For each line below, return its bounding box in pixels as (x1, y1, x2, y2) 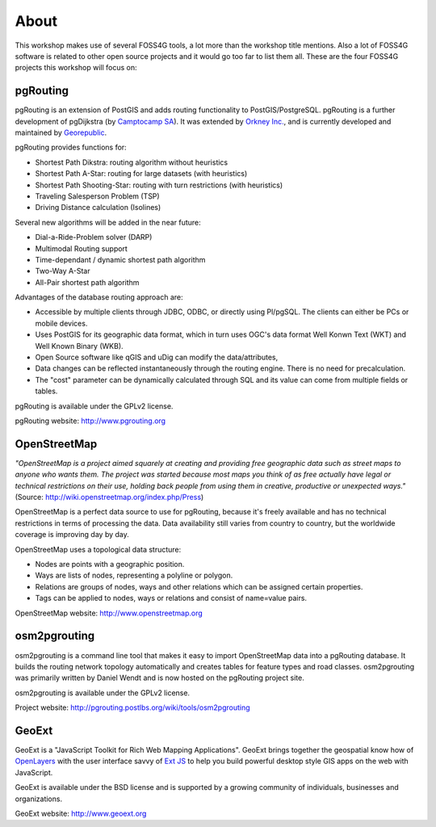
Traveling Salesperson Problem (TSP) (35, 191, 161, 201)
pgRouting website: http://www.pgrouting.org (15, 416, 166, 426)
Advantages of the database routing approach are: (15, 292, 183, 302)
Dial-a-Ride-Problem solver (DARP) (35, 233, 153, 242)
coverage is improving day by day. (15, 530, 129, 539)
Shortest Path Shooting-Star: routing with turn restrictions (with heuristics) (35, 180, 283, 190)
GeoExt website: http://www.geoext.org (15, 808, 147, 818)
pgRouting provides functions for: (15, 142, 127, 153)
